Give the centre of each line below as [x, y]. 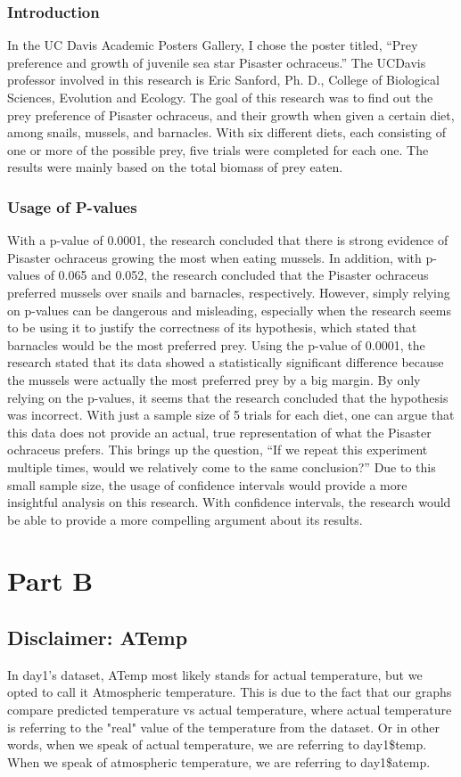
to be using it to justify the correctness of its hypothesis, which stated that [212, 327]
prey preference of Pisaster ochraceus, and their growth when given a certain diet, [231, 115]
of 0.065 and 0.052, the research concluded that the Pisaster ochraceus [236, 275]
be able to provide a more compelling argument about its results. [185, 519]
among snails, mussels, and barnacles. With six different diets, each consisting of [226, 132]
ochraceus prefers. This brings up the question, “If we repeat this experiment [218, 450]
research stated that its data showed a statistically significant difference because [226, 362]
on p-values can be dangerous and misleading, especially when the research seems [229, 310]
